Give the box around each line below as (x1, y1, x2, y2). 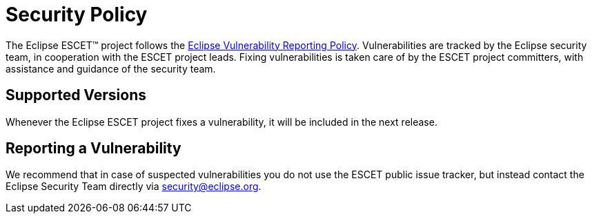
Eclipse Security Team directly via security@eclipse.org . (6, 180, 262, 193)
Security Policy (6, 3, 148, 26)
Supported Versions (6, 86, 146, 104)
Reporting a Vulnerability (6, 140, 181, 158)
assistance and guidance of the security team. (6, 62, 216, 75)
